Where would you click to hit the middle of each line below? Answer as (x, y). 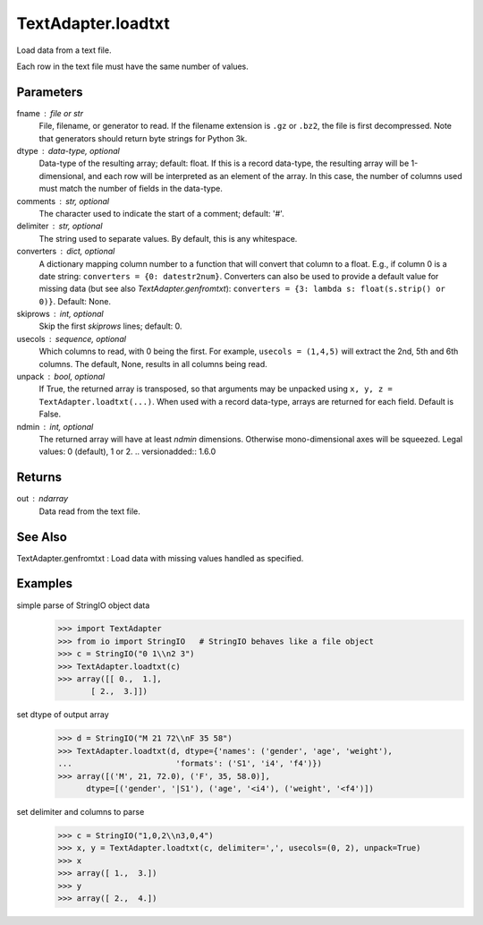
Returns (39, 478)
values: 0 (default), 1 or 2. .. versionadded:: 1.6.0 (127, 451)
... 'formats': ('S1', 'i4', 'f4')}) (190, 764)
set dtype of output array (63, 715)
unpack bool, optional (61, 377)
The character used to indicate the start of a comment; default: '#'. (162, 213)
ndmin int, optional (55, 426)
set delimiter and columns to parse (80, 811)
